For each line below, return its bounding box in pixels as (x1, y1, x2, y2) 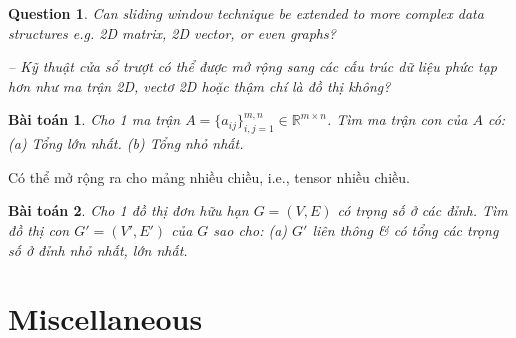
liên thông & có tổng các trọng (312, 219, 499, 240)
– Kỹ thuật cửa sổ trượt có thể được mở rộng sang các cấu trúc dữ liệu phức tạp (8, 56, 498, 77)
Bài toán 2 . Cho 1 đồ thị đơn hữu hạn (8, 200, 249, 221)
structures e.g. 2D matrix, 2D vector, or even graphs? (8, 22, 336, 43)
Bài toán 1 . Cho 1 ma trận (8, 109, 181, 130)
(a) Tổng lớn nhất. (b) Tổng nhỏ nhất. (8, 133, 244, 154)
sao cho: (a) (213, 219, 288, 240)
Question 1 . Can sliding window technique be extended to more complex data (8, 3, 484, 23)
